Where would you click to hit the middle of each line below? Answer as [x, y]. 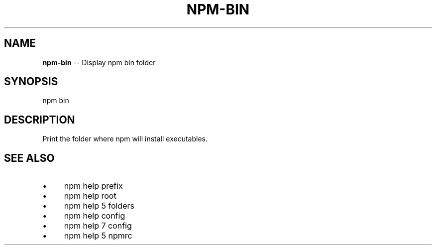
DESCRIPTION [40, 120]
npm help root [90, 196]
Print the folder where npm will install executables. [125, 139]
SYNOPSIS [31, 82]
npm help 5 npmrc [98, 236]
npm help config [95, 216]
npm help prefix [93, 186]
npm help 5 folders [99, 206]
